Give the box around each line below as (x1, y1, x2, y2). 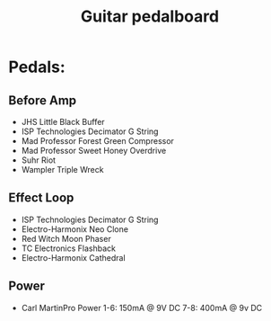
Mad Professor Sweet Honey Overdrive (21, 146, 167, 156)
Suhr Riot (21, 155, 56, 165)
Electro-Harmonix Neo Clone (21, 223, 129, 235)
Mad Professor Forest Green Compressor (21, 136, 174, 146)
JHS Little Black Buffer (21, 117, 105, 127)
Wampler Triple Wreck (21, 165, 104, 174)
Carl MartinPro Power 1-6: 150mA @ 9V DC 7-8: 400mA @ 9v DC (21, 302, 263, 313)
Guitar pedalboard (80, 6, 220, 27)
